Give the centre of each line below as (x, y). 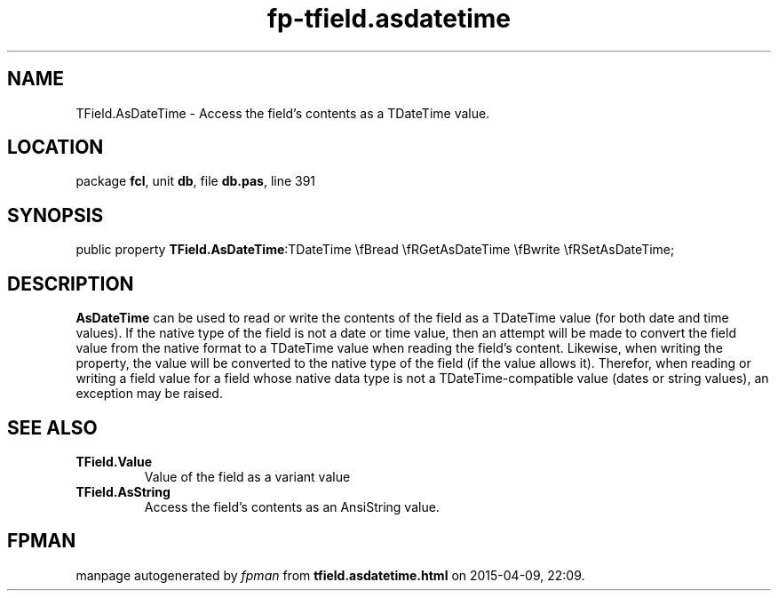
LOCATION (56, 148)
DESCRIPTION (71, 283)
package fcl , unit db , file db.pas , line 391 (196, 181)
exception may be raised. (149, 394)
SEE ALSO (52, 427)
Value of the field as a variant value (247, 476)
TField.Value (114, 461)
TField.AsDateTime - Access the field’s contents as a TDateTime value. (283, 113)
